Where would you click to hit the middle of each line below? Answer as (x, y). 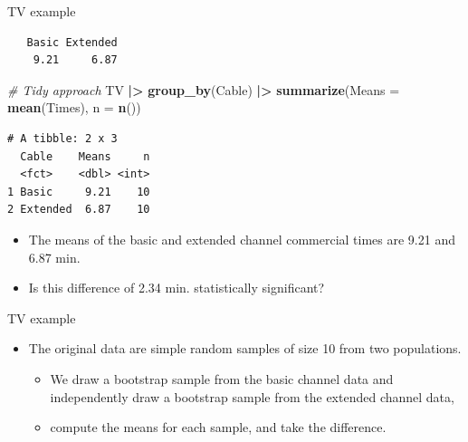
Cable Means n (85, 156)
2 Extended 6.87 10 (79, 210)
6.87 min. (54, 257)
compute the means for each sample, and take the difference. (218, 427)
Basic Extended (72, 42)
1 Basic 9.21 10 (79, 192)
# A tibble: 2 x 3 (62, 138)
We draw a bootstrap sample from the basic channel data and (222, 378)
